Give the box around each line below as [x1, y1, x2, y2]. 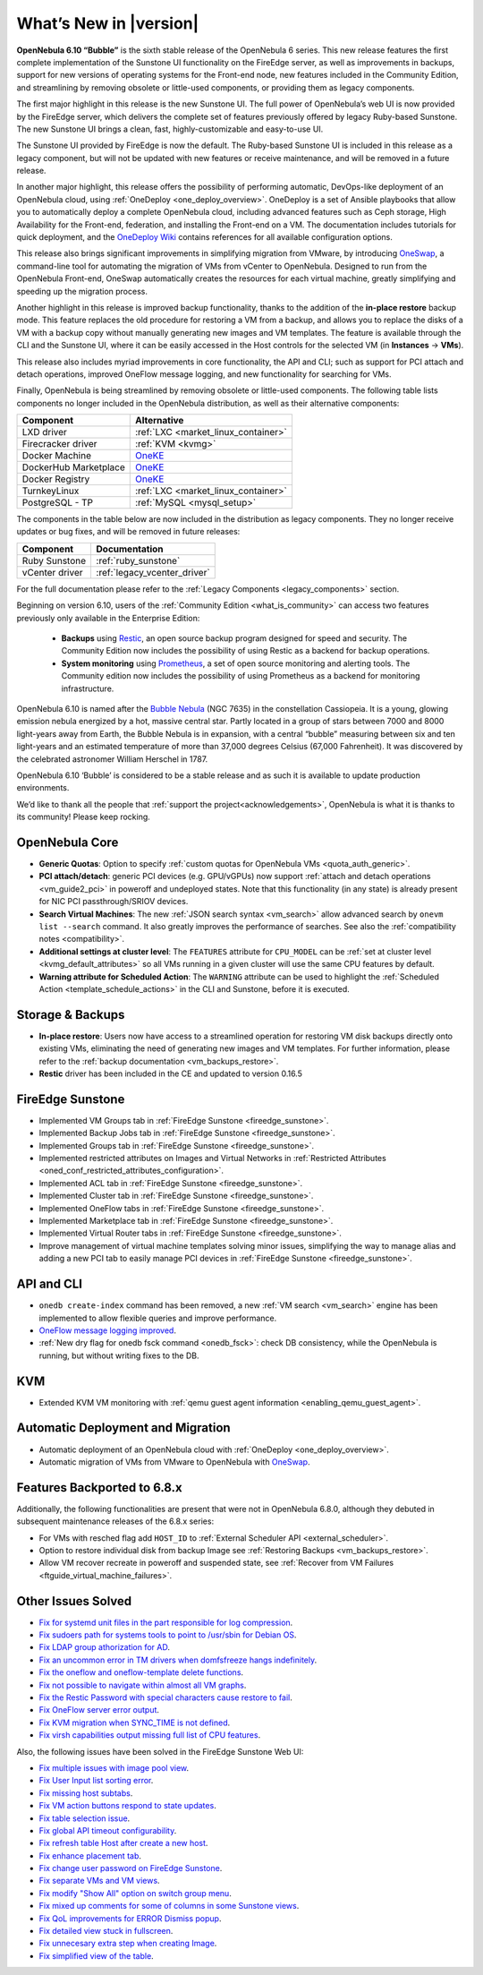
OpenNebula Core [16, 834, 119, 850]
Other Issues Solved [16, 1594, 132, 1609]
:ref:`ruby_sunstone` [96, 554, 181, 567]
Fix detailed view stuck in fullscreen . [38, 1926, 174, 1937]
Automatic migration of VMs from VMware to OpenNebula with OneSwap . [38, 1456, 310, 1467]
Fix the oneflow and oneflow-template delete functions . [38, 1667, 244, 1678]
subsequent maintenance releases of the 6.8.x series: [16, 1516, 215, 1526]
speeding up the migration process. [16, 286, 148, 296]
